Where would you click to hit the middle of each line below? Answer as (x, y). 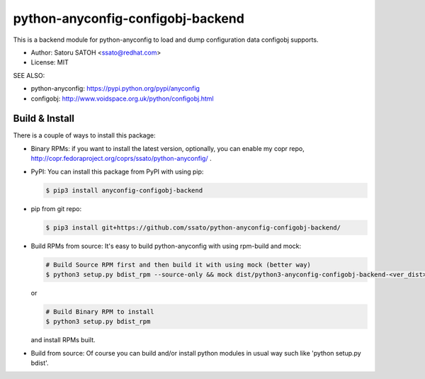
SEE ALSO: (29, 75)
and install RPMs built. (63, 340)
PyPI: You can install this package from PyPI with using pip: (117, 171)
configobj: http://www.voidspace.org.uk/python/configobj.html (122, 98)
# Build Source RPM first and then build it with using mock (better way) (178, 265)
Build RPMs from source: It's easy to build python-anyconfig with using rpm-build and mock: (166, 246)
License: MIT (50, 62)
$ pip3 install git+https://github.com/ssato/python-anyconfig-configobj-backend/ (193, 227)
